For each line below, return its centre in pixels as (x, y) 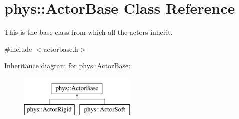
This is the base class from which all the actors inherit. (88, 32)
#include (18, 49)
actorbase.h (61, 49)
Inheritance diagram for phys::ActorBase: (67, 65)
